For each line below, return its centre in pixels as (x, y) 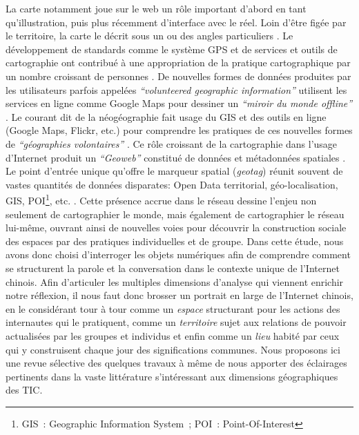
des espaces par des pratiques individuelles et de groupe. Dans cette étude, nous (175, 241)
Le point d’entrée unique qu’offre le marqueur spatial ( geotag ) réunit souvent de (174, 171)
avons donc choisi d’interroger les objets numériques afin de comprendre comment (178, 254)
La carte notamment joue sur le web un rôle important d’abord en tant (156, 8)
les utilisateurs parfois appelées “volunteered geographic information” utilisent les (176, 89)
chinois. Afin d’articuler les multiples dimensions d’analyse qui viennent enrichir (175, 281)
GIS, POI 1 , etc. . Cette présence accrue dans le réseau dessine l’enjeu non (161, 199)
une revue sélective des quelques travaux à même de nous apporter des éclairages (176, 363)
